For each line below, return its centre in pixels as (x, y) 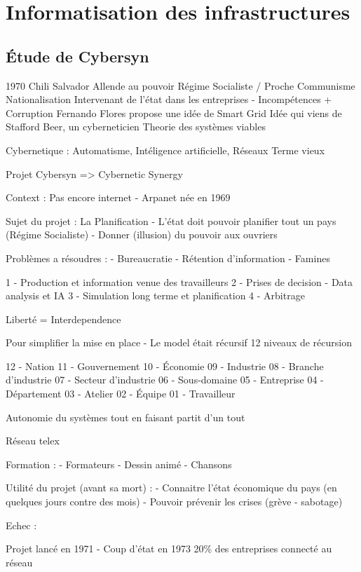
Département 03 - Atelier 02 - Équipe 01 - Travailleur (121, 394)
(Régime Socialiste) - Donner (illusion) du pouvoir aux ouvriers (142, 234)
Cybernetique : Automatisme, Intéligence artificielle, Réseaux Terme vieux (165, 150)
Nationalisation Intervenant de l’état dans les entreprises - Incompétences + (169, 99)
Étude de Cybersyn (77, 56)
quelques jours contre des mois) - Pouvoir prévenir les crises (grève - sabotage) (174, 502)
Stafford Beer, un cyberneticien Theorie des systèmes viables (136, 127)
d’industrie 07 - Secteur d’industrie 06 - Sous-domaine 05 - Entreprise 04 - (165, 380)
